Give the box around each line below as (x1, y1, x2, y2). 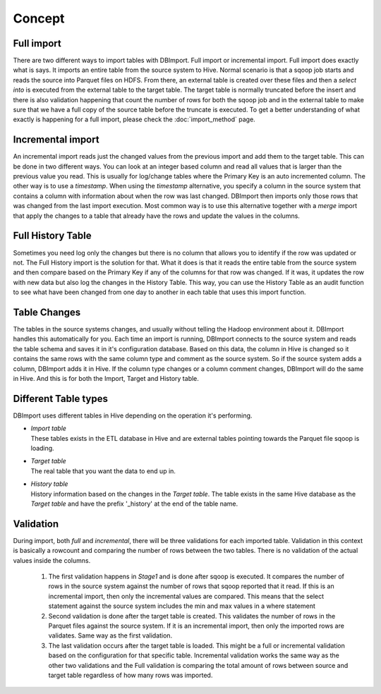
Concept (13, 11, 65, 26)
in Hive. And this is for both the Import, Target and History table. (13, 374, 199, 382)
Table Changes (13, 306, 81, 318)
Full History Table (13, 230, 92, 242)
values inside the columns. (13, 556, 91, 564)
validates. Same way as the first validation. (48, 631, 173, 640)
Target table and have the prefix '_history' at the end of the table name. (30, 499, 238, 508)
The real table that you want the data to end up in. (30, 466, 176, 475)
